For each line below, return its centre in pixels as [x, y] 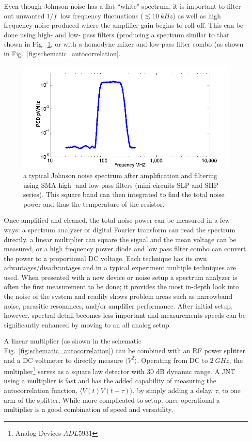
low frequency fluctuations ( [102, 15]
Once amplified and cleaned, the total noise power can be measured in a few [117, 220]
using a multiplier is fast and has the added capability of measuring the [110, 381]
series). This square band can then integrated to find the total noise [124, 194]
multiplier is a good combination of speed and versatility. [89, 409]
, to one [229, 390]
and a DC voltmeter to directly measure [63, 360]
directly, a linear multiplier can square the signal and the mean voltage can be [120, 239]
